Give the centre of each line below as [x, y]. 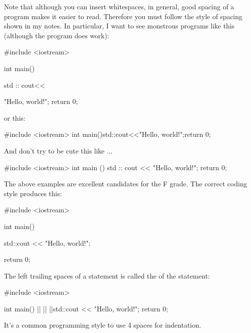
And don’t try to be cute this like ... [58, 150]
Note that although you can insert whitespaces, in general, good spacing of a [119, 6]
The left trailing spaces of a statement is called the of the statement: [107, 275]
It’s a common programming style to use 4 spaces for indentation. [103, 325]
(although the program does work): [57, 35]
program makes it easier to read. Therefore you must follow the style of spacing [123, 16]
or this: [15, 117]
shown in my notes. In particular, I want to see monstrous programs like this [119, 26]
